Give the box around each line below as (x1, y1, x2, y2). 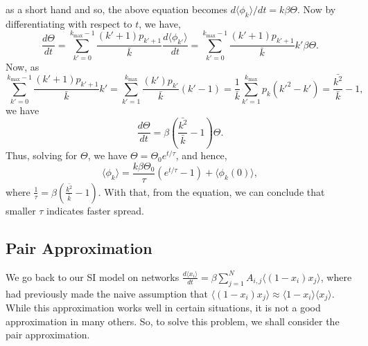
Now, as (6, 59, 40, 73)
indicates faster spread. (46, 203, 144, 217)
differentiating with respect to (6, 16, 132, 30)
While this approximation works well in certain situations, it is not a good (6, 300, 321, 315)
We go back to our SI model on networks (6, 269, 179, 284)
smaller (6, 203, 36, 217)
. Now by (297, 2, 336, 16)
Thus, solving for (6, 148, 78, 163)
